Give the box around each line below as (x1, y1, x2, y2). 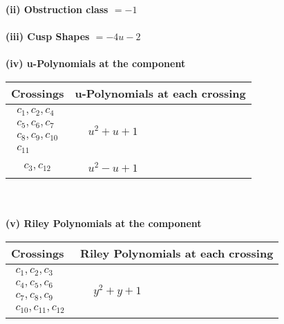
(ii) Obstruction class (6, 2, 108, 16)
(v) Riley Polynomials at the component (6, 216, 202, 231)
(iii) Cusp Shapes (6, 29, 90, 44)
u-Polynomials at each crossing (75, 84, 246, 101)
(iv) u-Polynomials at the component (6, 56, 186, 71)
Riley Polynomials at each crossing (80, 244, 274, 261)
